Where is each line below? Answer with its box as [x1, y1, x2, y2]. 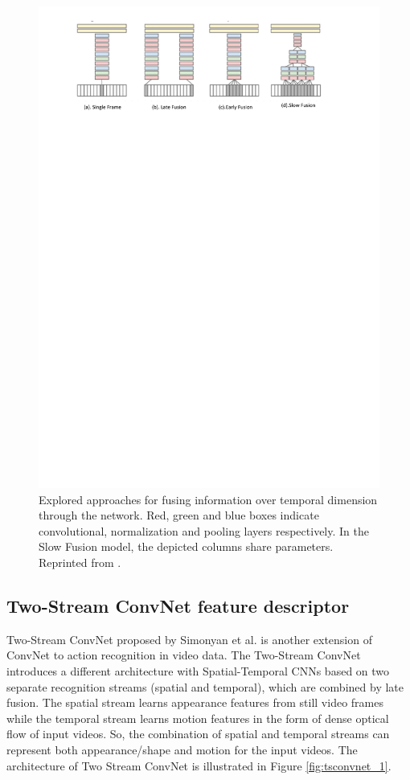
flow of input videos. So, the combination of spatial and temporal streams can [6, 725, 390, 742]
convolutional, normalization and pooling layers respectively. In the [39, 522, 369, 539]
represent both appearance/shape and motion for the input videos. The [6, 741, 358, 758]
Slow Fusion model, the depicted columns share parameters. [39, 538, 334, 555]
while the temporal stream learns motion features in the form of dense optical [6, 709, 389, 726]
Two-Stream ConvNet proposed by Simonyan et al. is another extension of [6, 630, 372, 647]
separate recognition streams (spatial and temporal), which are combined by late [6, 678, 404, 695]
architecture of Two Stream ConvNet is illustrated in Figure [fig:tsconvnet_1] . [6, 757, 392, 774]
